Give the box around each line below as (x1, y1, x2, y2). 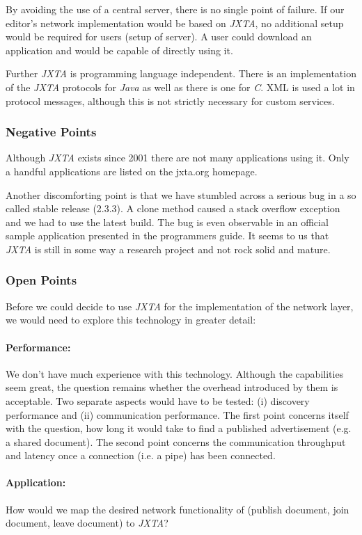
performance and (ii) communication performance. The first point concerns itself (6, 407, 349, 422)
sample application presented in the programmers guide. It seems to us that (6, 228, 329, 243)
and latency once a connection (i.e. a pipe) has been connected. (6, 448, 276, 463)
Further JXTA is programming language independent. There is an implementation (6, 66, 356, 81)
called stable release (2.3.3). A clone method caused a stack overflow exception (6, 201, 340, 216)
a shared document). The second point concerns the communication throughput (6, 434, 346, 449)
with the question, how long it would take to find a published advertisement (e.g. (6, 421, 352, 436)
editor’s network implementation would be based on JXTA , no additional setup (6, 15, 344, 30)
